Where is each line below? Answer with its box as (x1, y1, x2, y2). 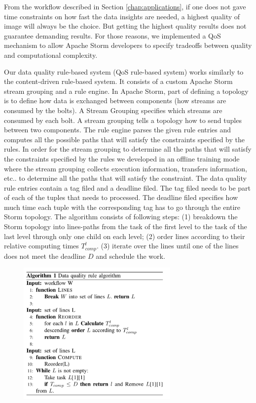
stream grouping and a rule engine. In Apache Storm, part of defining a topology (4, 85, 249, 96)
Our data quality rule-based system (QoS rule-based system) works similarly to (4, 66, 244, 77)
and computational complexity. (4, 49, 98, 60)
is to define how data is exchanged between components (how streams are (4, 95, 226, 106)
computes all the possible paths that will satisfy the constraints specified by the (4, 134, 245, 144)
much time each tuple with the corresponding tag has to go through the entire (4, 201, 241, 212)
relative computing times (4, 241, 79, 251)
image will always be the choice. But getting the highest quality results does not (4, 21, 247, 31)
